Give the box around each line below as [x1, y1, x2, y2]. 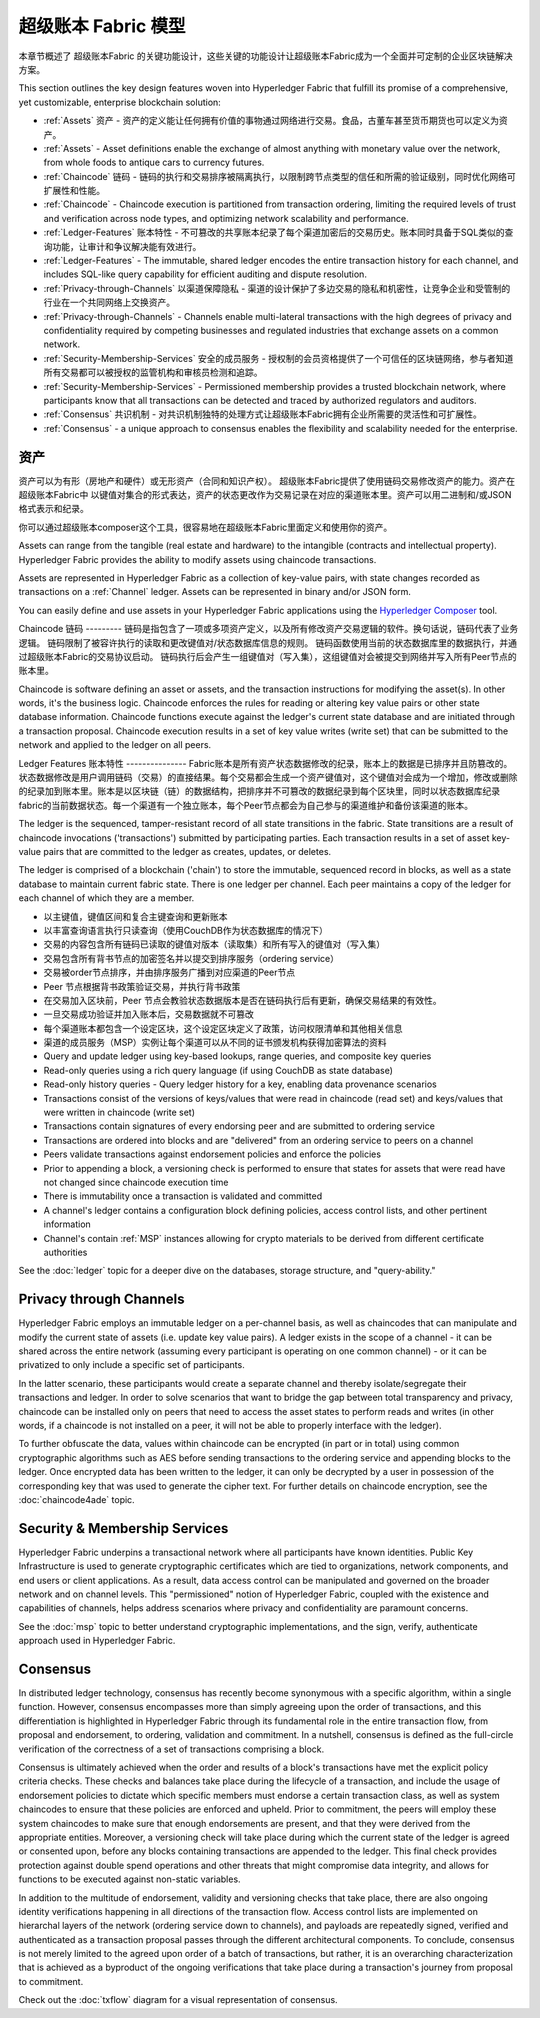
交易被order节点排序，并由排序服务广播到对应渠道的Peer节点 [43, 966, 295, 979]
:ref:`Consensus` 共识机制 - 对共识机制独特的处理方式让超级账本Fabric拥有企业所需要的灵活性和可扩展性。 [43, 408, 482, 420]
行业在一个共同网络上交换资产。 [43, 296, 175, 309]
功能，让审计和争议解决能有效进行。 [51, 240, 202, 252]
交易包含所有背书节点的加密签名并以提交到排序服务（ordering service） [43, 952, 340, 964]
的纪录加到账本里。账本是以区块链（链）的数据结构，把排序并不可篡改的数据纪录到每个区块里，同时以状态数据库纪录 [18, 785, 500, 797]
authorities [43, 1246, 88, 1258]
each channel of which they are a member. [18, 892, 195, 904]
